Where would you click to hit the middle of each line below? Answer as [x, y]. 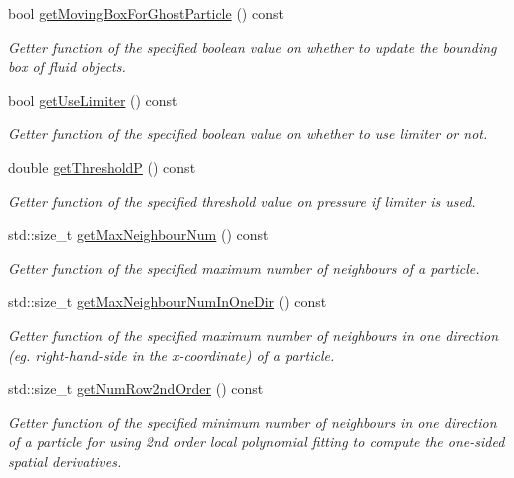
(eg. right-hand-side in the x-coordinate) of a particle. [171, 354]
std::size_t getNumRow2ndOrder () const [136, 388]
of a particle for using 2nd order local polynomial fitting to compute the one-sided [256, 441]
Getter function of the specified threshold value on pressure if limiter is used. [242, 200]
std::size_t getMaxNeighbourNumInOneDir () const [167, 301]
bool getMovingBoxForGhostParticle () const [146, 13]
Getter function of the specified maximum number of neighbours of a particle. [244, 267]
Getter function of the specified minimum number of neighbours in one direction [252, 421]
